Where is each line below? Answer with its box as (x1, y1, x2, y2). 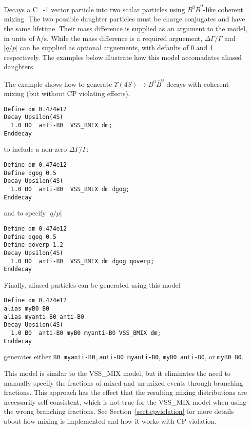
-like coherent (203, 4, 244, 14)
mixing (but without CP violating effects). (4, 88, 130, 98)
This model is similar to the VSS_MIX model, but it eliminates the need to (4, 368, 231, 378)
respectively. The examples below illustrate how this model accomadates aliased (4, 52, 242, 62)
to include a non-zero (4, 144, 67, 154)
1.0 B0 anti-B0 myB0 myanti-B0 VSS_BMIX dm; (11, 330, 161, 337)
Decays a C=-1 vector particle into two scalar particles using (4, 4, 185, 14)
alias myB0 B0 (4, 305, 50, 312)
